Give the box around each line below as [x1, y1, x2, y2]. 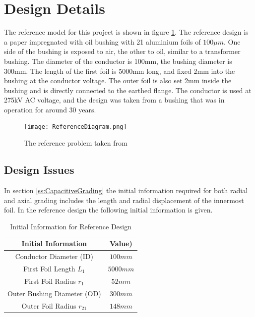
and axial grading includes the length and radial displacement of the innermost [4, 195, 244, 205]
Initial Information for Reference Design [10, 221, 131, 231]
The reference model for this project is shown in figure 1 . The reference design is [4, 27, 249, 37]
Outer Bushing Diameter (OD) [7, 288, 101, 298]
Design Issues [4, 162, 74, 177]
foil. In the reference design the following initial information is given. [4, 205, 213, 215]
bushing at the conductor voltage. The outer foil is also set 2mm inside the [4, 75, 232, 86]
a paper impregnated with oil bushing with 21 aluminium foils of [4, 36, 201, 47]
